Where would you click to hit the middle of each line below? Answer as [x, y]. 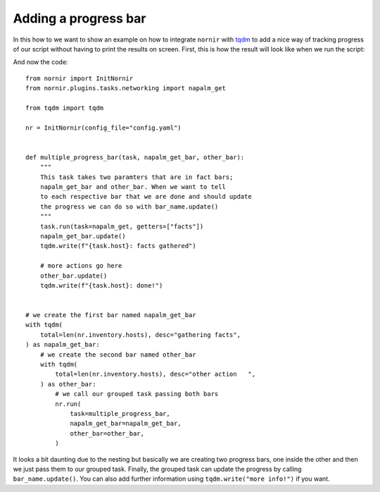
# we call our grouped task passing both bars [137, 394]
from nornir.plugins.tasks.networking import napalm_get [126, 88]
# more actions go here [81, 266]
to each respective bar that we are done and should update [146, 197]
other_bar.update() [74, 276]
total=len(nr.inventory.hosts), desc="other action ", [156, 374]
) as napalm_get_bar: [63, 345]
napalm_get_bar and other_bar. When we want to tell [133, 187]
